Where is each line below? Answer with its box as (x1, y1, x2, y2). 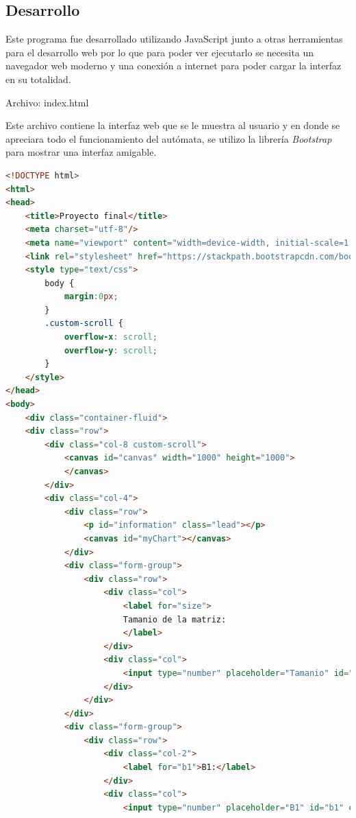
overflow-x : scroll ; (64, 332, 157, 342)
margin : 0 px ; (64, 292, 118, 302)
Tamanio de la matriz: (123, 614, 227, 624)
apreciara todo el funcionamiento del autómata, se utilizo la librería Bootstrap (5, 131, 332, 145)
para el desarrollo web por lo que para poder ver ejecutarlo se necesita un (5, 45, 314, 59)
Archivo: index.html (5, 95, 89, 109)
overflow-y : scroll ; (64, 345, 157, 355)
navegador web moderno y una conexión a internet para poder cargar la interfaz (5, 58, 342, 73)
